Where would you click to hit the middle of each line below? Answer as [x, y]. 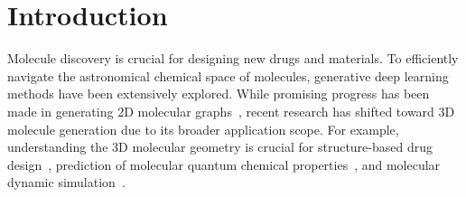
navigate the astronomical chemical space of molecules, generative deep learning [228, 75]
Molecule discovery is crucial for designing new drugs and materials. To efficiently [233, 58]
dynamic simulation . [66, 182]
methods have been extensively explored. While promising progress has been [219, 94]
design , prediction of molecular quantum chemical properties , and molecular [224, 164]
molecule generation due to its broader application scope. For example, [203, 129]
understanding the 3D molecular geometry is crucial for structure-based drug [220, 147]
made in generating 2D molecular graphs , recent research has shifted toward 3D [231, 111]
